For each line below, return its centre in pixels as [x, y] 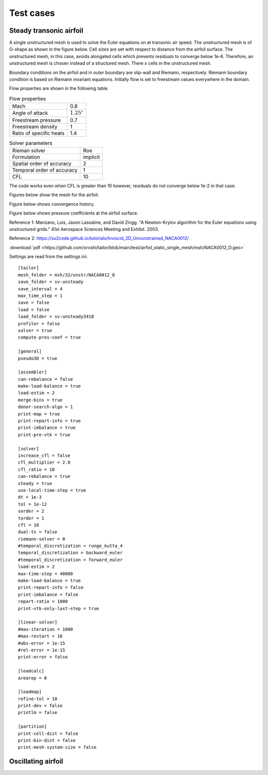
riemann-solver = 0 [42, 539]
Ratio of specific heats [38, 133]
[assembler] [33, 372]
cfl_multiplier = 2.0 [44, 462]
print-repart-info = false [51, 588]
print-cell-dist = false [48, 733]
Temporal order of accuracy [45, 170]
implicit [91, 157]
